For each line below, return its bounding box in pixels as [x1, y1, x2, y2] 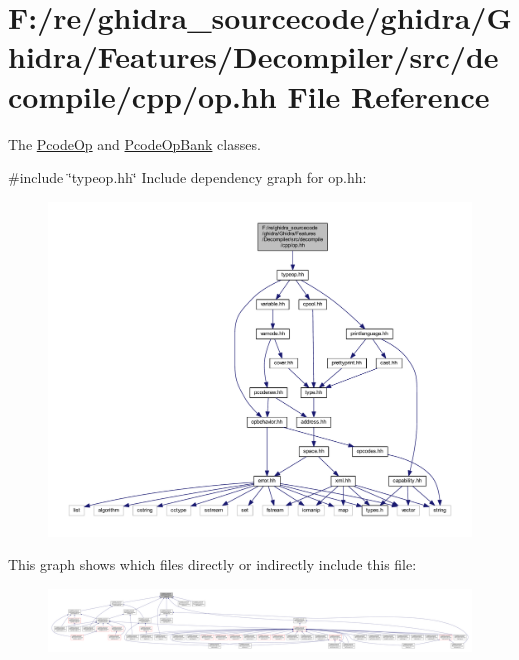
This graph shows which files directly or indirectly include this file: [8, 554, 417, 575]
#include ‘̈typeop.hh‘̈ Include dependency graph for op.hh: [8, 167, 367, 188]
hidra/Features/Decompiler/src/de [8, 36, 499, 77]
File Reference [287, 75, 490, 116]
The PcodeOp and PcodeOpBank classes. [8, 133, 261, 154]
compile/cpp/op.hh [8, 75, 277, 116]
